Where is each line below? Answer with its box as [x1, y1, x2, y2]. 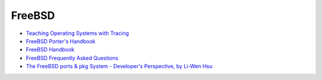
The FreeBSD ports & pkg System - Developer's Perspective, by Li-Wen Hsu [26, 63, 213, 70]
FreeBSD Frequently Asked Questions [26, 54, 119, 62]
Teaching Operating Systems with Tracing [26, 30, 129, 37]
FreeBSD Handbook [26, 46, 75, 53]
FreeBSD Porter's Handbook [26, 37, 95, 44]
